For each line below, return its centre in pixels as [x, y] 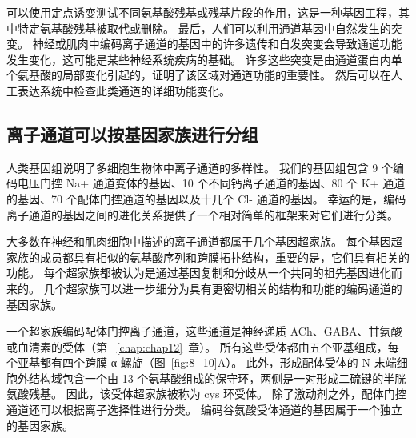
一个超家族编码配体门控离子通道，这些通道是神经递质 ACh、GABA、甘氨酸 [204, 331]
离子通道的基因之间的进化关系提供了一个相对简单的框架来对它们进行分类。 [202, 214]
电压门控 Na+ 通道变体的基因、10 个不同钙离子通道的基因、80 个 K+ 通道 [211, 183]
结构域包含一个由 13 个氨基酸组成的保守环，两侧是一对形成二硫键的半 [212, 378]
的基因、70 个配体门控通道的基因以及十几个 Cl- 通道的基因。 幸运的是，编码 [206, 198]
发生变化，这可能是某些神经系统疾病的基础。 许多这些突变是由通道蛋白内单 [204, 59]
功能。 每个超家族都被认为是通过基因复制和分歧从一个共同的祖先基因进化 [199, 273]
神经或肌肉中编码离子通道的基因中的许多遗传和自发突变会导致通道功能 [217, 44]
